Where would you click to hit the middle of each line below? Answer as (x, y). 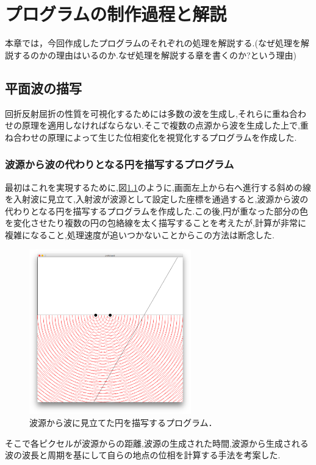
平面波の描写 (43, 87)
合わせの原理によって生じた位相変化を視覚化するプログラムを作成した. (155, 137)
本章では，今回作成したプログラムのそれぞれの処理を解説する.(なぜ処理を (153, 43)
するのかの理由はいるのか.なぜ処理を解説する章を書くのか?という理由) (155, 55)
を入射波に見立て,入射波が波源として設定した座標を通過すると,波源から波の (157, 199)
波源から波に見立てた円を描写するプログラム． (123, 422)
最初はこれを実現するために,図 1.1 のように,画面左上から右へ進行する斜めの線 (158, 187)
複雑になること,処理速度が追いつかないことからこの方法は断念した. (140, 234)
